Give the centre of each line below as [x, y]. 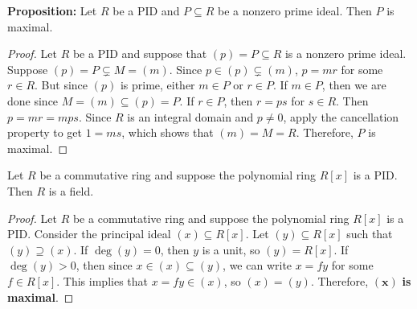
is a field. [71, 190]
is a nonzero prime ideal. [345, 54]
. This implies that [102, 280]
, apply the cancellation [341, 116]
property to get [45, 132]
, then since [104, 265]
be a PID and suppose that [140, 54]
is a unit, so [231, 249]
